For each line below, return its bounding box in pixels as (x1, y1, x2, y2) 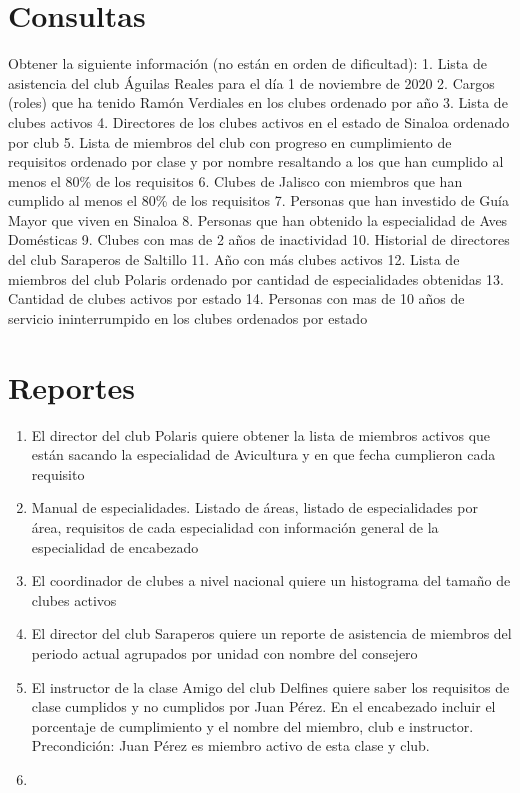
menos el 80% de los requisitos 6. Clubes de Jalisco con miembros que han (8, 170, 463, 191)
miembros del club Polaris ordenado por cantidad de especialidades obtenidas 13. (8, 268, 504, 289)
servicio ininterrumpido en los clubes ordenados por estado (8, 307, 368, 328)
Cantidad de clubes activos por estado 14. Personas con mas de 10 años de (8, 288, 465, 309)
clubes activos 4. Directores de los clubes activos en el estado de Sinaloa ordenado (8, 111, 510, 132)
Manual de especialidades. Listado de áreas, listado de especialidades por (31, 497, 478, 518)
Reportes (8, 366, 136, 407)
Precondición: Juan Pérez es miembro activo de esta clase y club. (31, 735, 430, 756)
